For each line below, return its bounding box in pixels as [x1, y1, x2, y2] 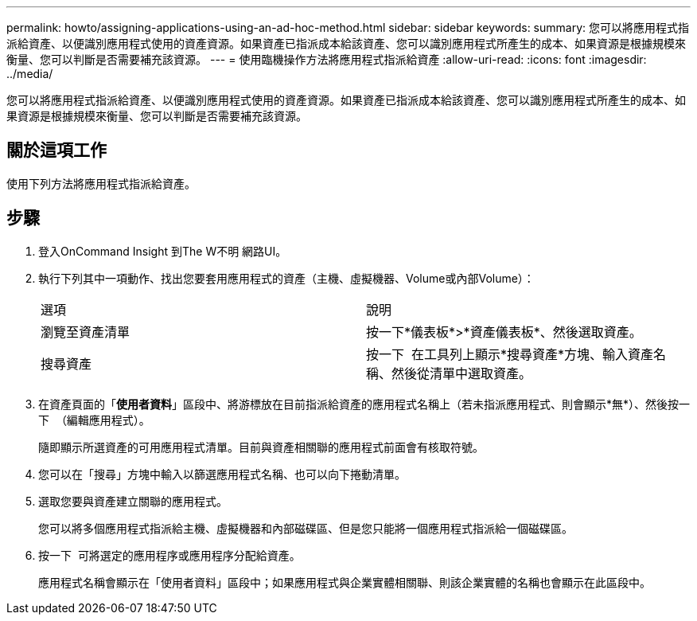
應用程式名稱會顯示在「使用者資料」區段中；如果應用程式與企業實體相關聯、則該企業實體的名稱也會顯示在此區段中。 [38, 575, 651, 589]
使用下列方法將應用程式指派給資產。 [6, 176, 196, 190]
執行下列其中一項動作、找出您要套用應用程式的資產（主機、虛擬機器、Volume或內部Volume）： [38, 271, 535, 285]
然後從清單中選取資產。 [391, 365, 532, 381]
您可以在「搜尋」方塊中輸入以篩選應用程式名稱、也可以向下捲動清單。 [38, 467, 406, 481]
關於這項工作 [6, 140, 107, 161]
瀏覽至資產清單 [41, 323, 130, 340]
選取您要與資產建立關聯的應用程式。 [38, 494, 228, 508]
